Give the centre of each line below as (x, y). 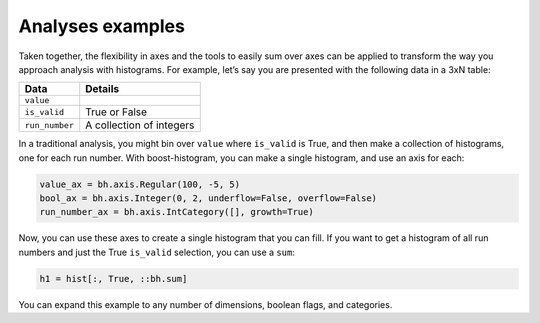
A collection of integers (140, 125)
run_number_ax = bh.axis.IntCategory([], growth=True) (176, 212)
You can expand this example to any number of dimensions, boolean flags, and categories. (205, 304)
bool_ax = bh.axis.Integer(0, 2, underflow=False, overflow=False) (208, 198)
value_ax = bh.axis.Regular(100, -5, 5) (139, 184)
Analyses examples (101, 26)
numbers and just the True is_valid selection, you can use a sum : (156, 252)
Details (102, 89)
